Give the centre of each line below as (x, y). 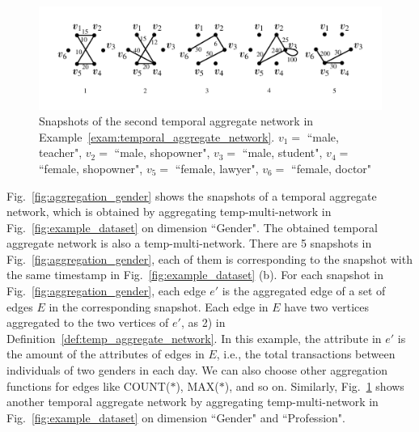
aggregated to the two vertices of (88, 322)
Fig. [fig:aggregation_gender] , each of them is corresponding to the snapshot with (209, 258)
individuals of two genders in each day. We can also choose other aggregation (197, 370)
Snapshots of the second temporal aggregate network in (176, 121)
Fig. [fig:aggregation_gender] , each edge (106, 291)
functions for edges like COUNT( (89, 385)
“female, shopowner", (91, 168)
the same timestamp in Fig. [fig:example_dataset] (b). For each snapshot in (195, 275)
